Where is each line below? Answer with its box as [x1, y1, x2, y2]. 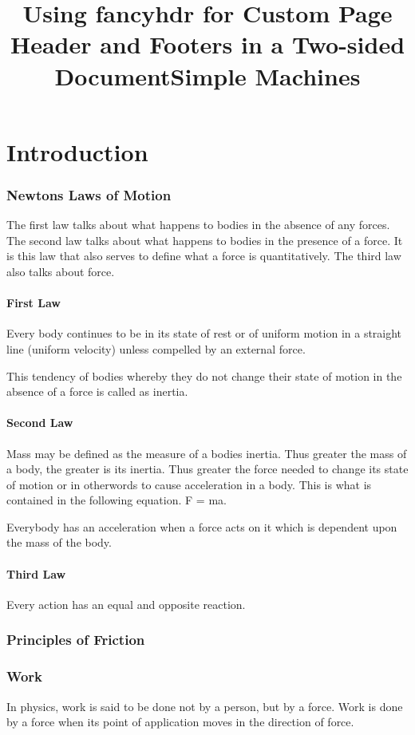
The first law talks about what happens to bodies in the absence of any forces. [6, 216, 390, 233]
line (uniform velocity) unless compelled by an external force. [6, 340, 306, 357]
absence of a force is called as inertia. [6, 383, 188, 400]
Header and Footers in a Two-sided [10, 28, 405, 61]
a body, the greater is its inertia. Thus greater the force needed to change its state [6, 460, 409, 477]
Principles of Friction [6, 630, 145, 650]
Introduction [6, 135, 148, 168]
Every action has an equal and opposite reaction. [6, 595, 246, 612]
